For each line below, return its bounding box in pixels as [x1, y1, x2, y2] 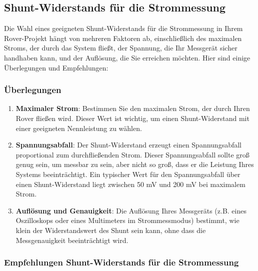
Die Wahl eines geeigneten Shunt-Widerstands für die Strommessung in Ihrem [4, 23, 243, 33]
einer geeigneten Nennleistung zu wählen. [15, 122, 142, 133]
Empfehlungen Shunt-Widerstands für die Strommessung [4, 256, 239, 268]
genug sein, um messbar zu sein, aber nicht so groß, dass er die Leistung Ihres [15, 159, 254, 169]
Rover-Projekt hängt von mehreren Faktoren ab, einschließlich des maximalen [4, 32, 242, 43]
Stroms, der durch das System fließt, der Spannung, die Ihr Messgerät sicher [4, 42, 237, 53]
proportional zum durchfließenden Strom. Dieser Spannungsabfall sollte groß [15, 149, 249, 159]
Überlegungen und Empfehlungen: [4, 62, 108, 72]
